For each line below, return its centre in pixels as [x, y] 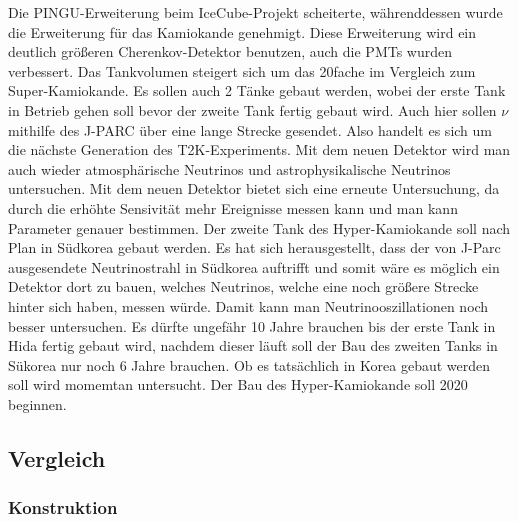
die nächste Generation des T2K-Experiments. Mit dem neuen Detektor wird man [259, 149]
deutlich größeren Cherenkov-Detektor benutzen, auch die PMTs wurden [230, 51]
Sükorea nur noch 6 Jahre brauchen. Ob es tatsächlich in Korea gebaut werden [249, 364]
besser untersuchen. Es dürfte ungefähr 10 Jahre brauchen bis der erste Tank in [252, 325]
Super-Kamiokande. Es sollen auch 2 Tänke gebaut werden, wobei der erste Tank [257, 90]
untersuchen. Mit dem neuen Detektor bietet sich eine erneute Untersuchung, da [254, 188]
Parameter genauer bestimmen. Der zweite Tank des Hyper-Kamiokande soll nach [259, 227]
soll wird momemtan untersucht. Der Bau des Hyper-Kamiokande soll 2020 [238, 384]
